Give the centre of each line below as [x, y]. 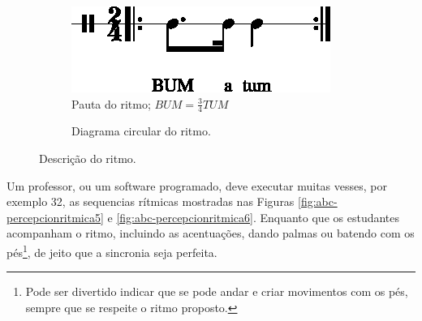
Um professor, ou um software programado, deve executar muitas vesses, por [197, 185]
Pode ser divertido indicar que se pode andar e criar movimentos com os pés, [217, 291]
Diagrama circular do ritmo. [141, 131]
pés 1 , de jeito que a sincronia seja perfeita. [112, 250]
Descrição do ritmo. [88, 158]
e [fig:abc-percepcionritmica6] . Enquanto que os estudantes [254, 217]
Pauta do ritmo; [111, 103]
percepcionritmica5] [55, 217]
